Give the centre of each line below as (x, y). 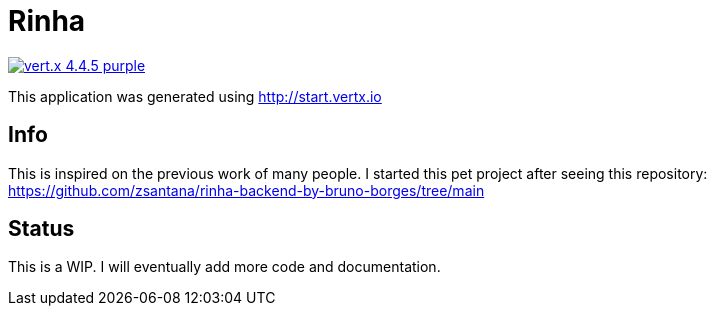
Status (41, 229)
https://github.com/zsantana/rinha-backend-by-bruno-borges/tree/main (246, 190)
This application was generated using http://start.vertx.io (195, 96)
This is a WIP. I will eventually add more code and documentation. (224, 267)
